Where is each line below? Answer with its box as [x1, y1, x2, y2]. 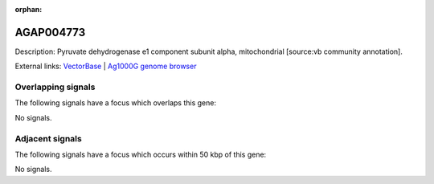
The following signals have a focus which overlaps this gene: [14, 98, 217, 108]
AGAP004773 [14, 25, 86, 39]
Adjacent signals [14, 133, 82, 144]
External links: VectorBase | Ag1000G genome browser [14, 61, 197, 72]
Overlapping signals [14, 81, 96, 92]
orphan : [14, 5, 43, 14]
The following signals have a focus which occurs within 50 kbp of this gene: [14, 149, 267, 159]
